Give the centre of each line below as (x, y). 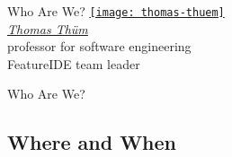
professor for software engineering (99, 46)
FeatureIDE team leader (74, 63)
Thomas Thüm (48, 28)
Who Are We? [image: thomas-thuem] (116, 11)
